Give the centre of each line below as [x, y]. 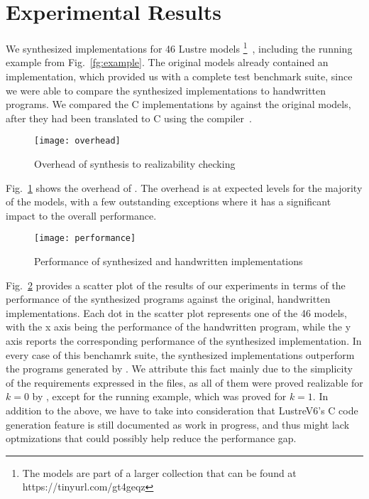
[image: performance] [85, 238]
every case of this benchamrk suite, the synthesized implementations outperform [180, 354]
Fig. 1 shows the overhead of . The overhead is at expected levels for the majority [184, 187]
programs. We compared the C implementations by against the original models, [178, 104]
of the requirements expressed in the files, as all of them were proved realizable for [184, 382]
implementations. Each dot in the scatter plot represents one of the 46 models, [176, 312]
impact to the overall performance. [81, 215]
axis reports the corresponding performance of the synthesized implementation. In [184, 340]
